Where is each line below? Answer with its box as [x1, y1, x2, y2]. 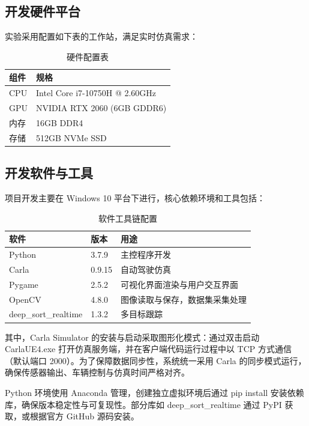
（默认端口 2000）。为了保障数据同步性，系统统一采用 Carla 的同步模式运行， [5, 354, 307, 367]
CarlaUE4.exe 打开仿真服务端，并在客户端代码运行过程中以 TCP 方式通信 [5, 342, 292, 355]
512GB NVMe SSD [36, 131, 107, 144]
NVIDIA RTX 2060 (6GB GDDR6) [36, 102, 167, 114]
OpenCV [9, 293, 41, 305]
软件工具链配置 [98, 211, 158, 224]
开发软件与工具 [5, 163, 93, 182]
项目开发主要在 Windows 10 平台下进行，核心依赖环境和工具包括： [5, 192, 266, 204]
